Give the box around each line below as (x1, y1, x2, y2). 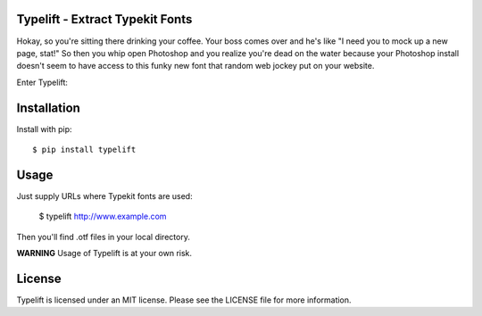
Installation (16, 100, 80, 115)
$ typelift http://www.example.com (38, 211, 167, 222)
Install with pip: (16, 123, 72, 134)
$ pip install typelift (32, 144, 137, 154)
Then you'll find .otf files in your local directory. (16, 231, 191, 242)
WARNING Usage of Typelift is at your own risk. (16, 248, 192, 259)
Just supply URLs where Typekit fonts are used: (16, 190, 193, 201)
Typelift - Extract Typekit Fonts (16, 12, 193, 27)
